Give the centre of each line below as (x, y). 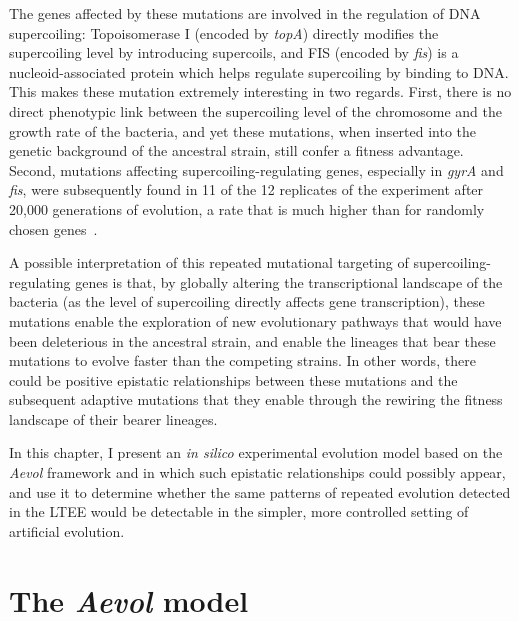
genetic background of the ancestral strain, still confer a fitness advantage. (236, 150)
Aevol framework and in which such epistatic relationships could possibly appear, (257, 472)
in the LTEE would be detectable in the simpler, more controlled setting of (239, 511)
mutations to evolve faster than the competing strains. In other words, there (242, 360)
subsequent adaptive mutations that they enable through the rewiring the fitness (256, 399)
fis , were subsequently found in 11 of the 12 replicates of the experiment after (246, 189)
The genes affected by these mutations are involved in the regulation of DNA (245, 13)
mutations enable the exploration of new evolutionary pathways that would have (255, 320)
